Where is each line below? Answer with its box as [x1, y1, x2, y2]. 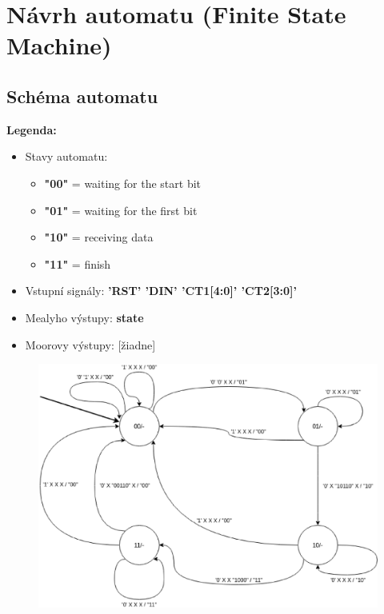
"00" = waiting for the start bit [44, 174, 202, 191]
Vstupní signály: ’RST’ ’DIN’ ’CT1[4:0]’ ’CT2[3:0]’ [25, 282, 297, 299]
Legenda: [6, 121, 57, 138]
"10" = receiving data [44, 229, 154, 245]
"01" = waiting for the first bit [44, 201, 198, 218]
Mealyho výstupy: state [25, 309, 144, 325]
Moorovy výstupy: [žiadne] [25, 336, 156, 353]
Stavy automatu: [25, 148, 108, 165]
